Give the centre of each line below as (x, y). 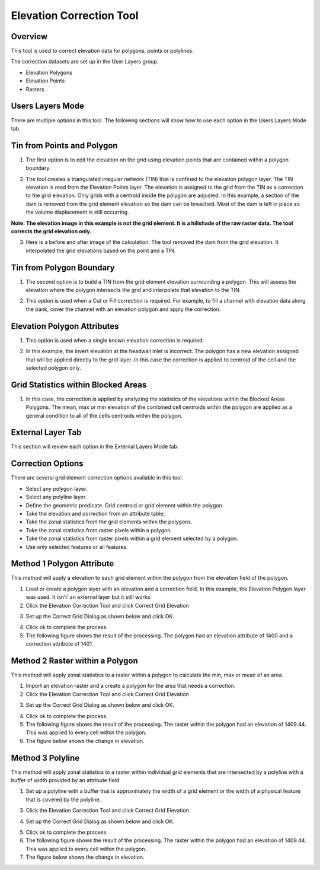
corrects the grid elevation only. (51, 231)
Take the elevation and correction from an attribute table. (95, 513)
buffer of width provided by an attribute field (65, 780)
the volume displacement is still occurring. (78, 212)
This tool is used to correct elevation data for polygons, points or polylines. (102, 51)
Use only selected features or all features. (77, 547)
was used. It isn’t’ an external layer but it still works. (89, 597)
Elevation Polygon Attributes (65, 326)
